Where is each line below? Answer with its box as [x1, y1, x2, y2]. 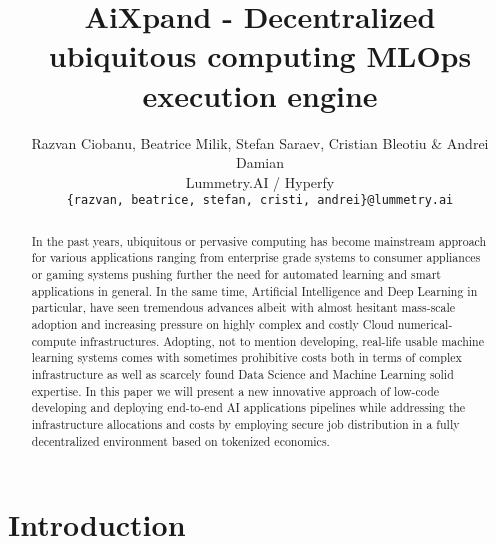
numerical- [397, 316, 453, 333]
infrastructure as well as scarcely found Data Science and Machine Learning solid [31, 365, 454, 382]
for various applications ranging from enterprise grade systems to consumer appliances [31, 249, 481, 266]
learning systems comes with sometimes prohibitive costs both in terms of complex [31, 349, 462, 366]
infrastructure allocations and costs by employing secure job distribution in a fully [31, 415, 460, 432]
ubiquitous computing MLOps [48, 35, 472, 76]
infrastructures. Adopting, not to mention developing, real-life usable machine [80, 332, 484, 349]
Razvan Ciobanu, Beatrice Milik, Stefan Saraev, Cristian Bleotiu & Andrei [31, 132, 489, 153]
